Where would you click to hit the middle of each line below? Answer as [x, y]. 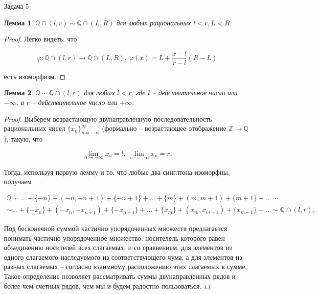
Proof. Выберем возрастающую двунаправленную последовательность [108, 118]
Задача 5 [16, 6]
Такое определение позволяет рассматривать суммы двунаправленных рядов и [120, 276]
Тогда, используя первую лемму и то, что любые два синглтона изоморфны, [117, 172]
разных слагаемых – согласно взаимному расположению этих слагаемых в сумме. [125, 266]
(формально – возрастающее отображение [164, 128]
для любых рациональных [154, 22]
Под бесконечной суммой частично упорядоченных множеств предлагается [115, 228]
